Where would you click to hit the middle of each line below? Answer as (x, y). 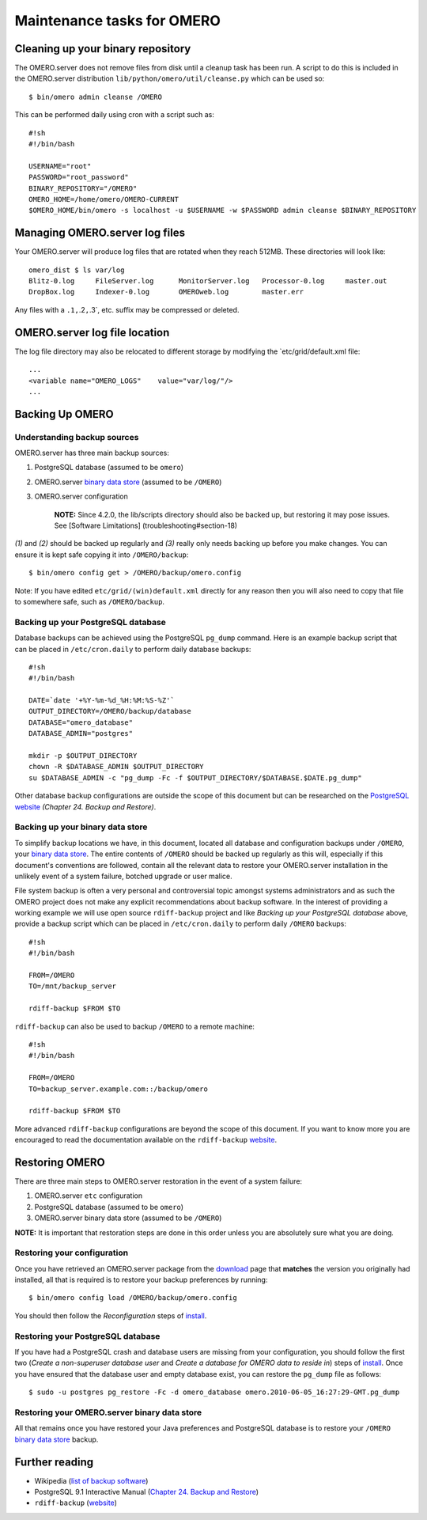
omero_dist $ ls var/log (77, 270)
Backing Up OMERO (64, 414)
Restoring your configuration (72, 1253)
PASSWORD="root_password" (79, 177)
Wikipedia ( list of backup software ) (91, 1480)
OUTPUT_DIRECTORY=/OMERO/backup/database (110, 711)
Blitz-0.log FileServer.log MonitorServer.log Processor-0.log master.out (208, 281)
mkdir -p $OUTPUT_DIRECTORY (83, 756)
